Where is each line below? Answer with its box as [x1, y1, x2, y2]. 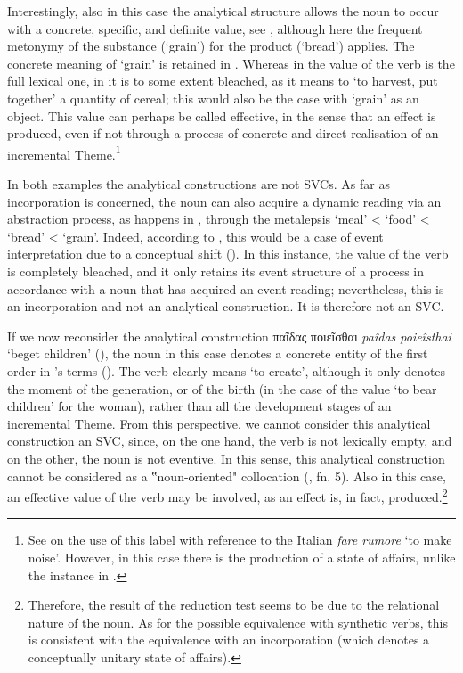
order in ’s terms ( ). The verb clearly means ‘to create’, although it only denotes [7, 361, 446, 380]
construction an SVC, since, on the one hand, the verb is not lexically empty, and [7, 431, 452, 450]
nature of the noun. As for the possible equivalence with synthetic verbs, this [28, 612, 448, 631]
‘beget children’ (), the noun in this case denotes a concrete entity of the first [7, 344, 428, 363]
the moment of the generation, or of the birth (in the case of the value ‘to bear [7, 379, 437, 398]
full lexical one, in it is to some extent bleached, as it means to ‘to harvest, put [7, 71, 438, 90]
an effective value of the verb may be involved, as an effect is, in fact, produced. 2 [7, 485, 448, 505]
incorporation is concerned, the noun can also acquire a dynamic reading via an [7, 192, 442, 210]
